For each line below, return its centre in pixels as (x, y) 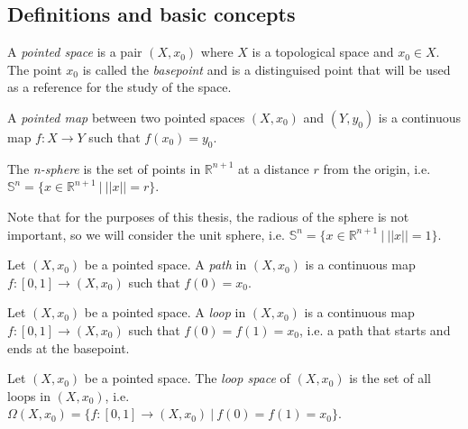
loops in (29, 395)
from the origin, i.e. (377, 168)
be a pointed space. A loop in (165, 312)
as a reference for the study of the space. (119, 87)
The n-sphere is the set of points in (104, 168)
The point (35, 69)
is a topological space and (323, 52)
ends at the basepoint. (69, 347)
